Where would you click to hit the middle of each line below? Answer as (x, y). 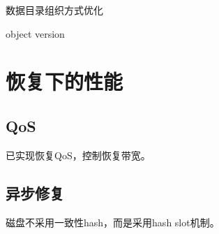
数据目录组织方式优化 (54, 10)
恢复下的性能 (65, 81)
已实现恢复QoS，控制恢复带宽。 (78, 155)
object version (35, 33)
